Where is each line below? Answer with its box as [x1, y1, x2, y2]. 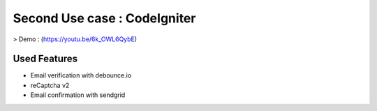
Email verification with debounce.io [30, 71, 132, 80]
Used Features [13, 53, 78, 65]
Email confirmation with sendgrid [30, 91, 126, 99]
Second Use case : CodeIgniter [13, 10, 196, 26]
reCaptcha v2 [30, 81, 70, 89]
